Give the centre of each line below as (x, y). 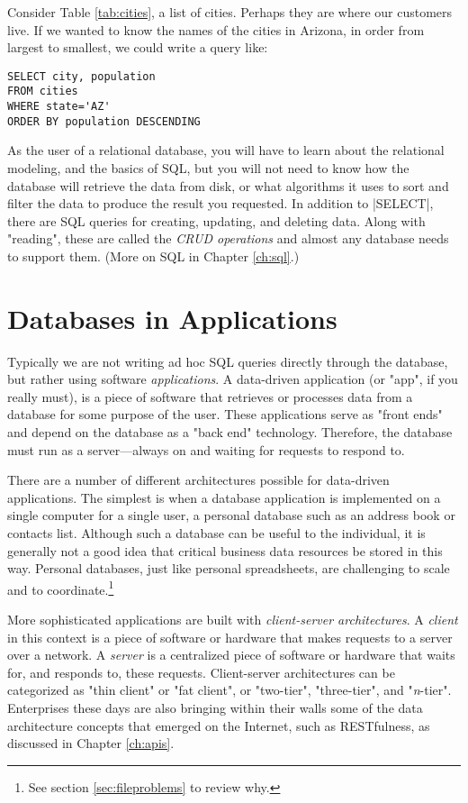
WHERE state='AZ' (59, 107)
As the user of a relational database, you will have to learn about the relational (226, 150)
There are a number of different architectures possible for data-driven (198, 480)
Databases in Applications (172, 318)
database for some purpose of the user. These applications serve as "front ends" (225, 414)
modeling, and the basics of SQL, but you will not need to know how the (208, 168)
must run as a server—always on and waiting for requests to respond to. (206, 449)
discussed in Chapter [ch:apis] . (91, 743)
